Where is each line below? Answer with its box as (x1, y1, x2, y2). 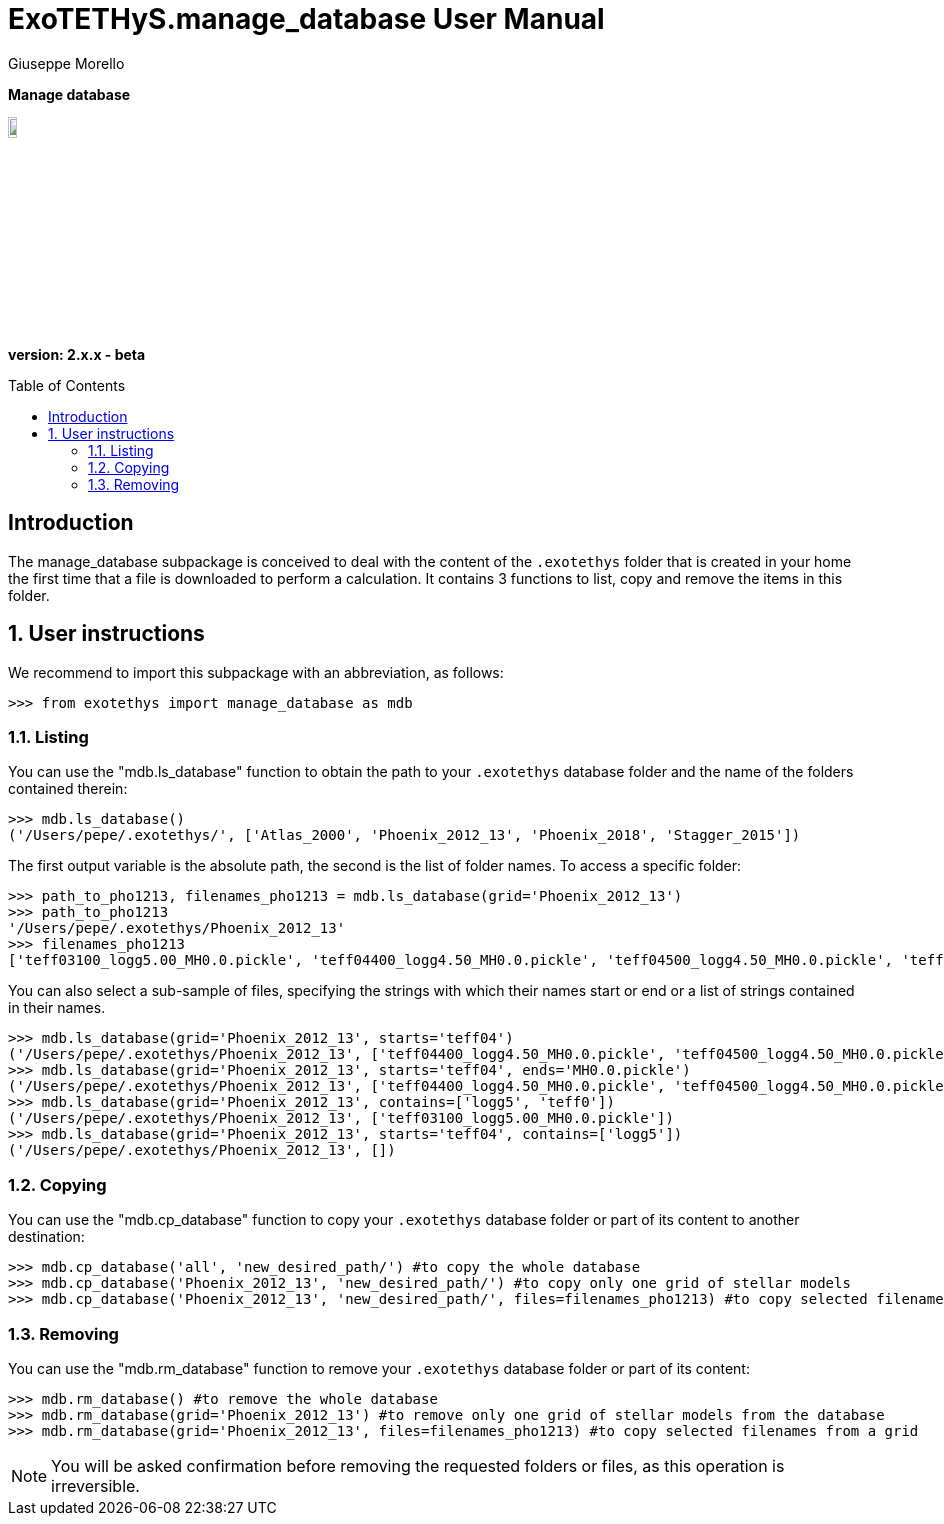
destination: (8, 1228, 85, 1246)
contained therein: (8, 780, 128, 798)
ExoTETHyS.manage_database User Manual (8, 2, 605, 36)
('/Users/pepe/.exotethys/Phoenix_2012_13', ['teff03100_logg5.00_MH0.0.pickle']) (8, 1110, 674, 1127)
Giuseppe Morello (8, 54, 125, 72)
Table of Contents (8, 376, 126, 394)
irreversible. (51, 1475, 140, 1496)
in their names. (8, 999, 106, 1017)
